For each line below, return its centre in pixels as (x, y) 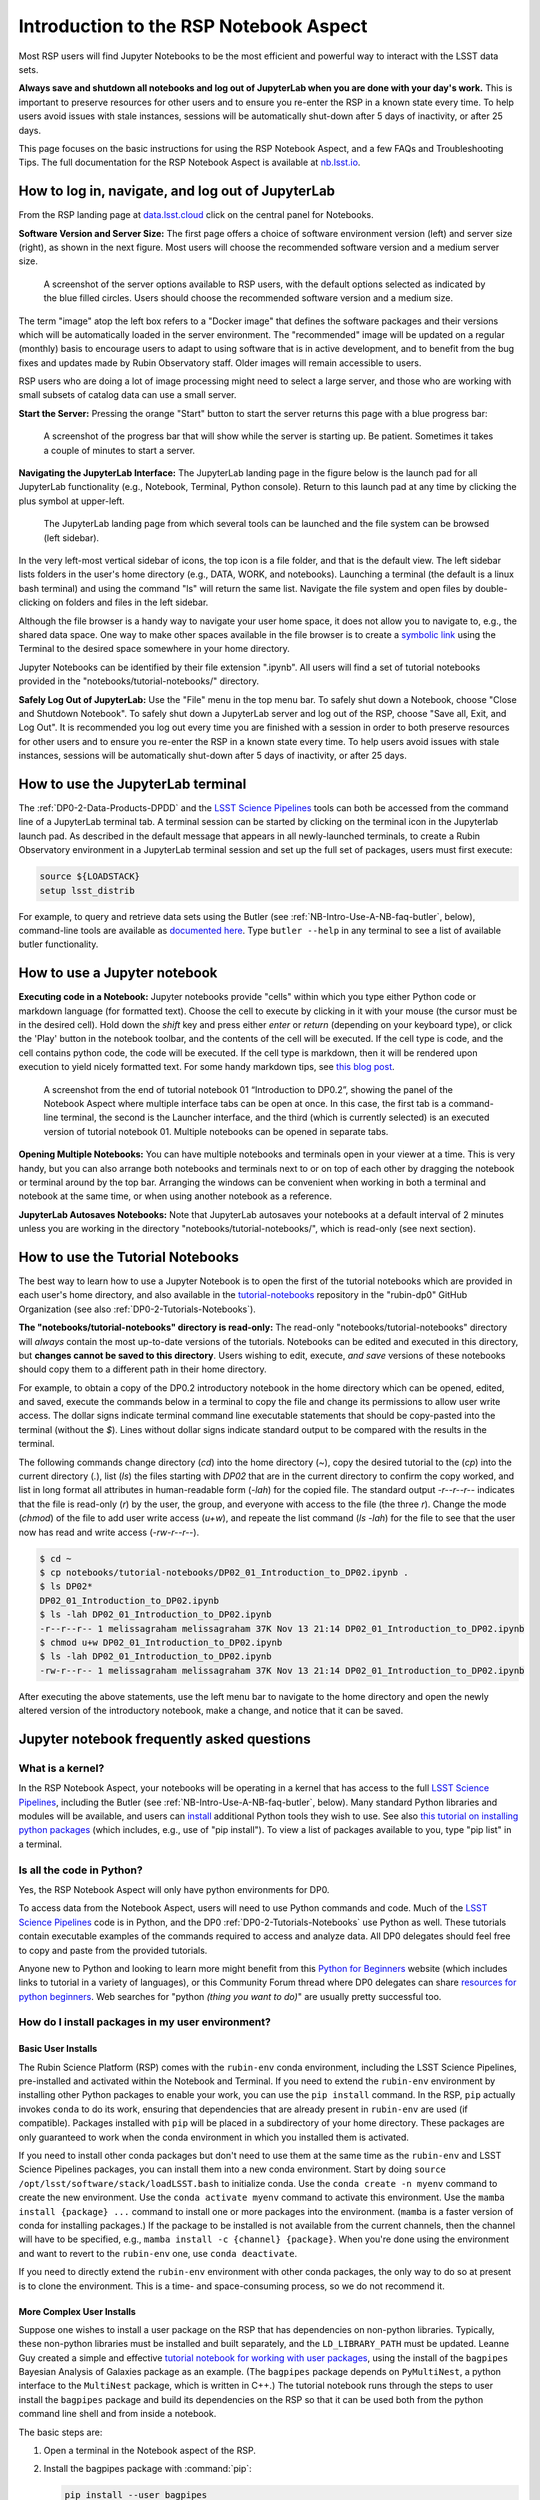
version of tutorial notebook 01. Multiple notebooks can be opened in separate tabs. (216, 1131)
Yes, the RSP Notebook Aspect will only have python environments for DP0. (174, 1889)
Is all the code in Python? (81, 1870)
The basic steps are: (60, 2432)
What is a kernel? (61, 1768)
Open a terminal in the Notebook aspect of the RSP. (150, 2451)
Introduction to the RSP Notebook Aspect (193, 26)
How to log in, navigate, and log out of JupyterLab (176, 191)
